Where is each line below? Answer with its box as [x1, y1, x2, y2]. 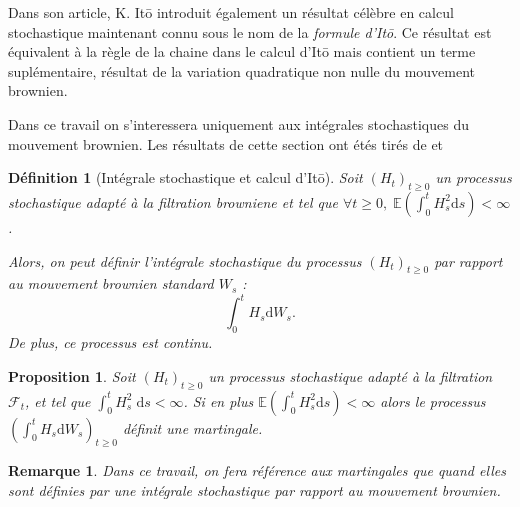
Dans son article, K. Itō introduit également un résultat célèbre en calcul [8, 2, 454, 22]
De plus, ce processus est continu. [8, 332, 213, 353]
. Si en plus [183, 390, 254, 411]
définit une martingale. [122, 417, 263, 438]
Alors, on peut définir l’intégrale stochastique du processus [8, 250, 362, 271]
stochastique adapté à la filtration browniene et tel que [8, 191, 338, 212]
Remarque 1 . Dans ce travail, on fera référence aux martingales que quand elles [8, 460, 506, 481]
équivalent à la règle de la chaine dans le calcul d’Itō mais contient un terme [8, 41, 476, 62]
